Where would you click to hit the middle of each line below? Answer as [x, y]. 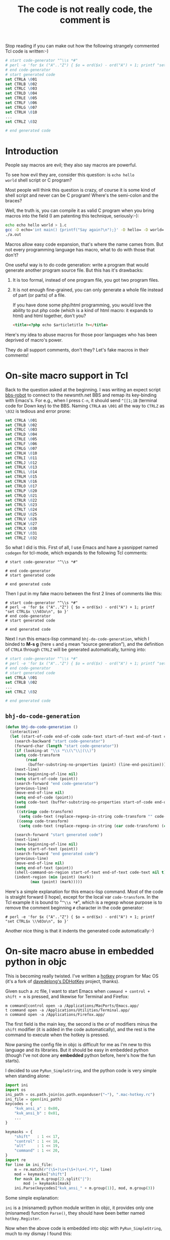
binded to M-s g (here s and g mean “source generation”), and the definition [84, 644]
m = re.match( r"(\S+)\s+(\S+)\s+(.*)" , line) [63, 1169]
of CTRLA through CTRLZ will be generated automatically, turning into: [76, 650]
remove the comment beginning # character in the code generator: [75, 908]
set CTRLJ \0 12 [21, 463]
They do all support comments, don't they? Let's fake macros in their [77, 349]
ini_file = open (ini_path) [34, 1099]
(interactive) [25, 732]
